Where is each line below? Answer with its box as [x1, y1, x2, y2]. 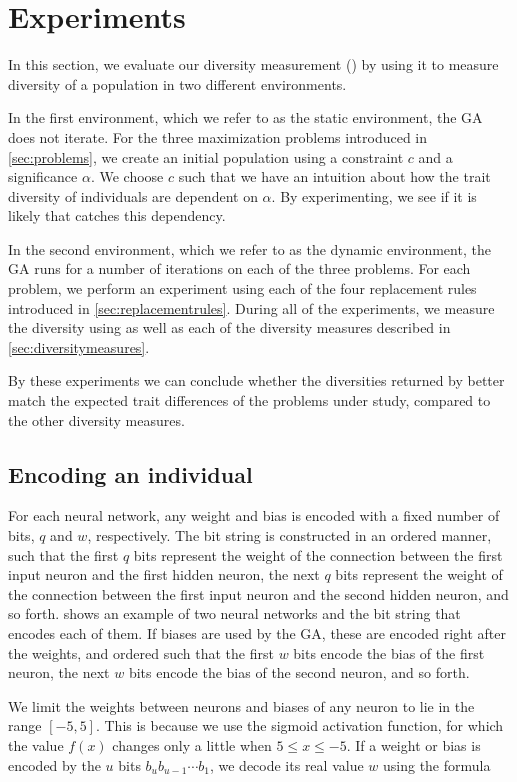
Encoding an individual [8, 458, 253, 489]
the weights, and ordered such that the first [8, 642, 274, 663]
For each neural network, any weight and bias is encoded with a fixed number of [8, 505, 500, 526]
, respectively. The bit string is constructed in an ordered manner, [87, 525, 492, 546]
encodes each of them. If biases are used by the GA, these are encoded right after [8, 622, 506, 643]
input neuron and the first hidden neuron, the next [8, 564, 320, 585]
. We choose [90, 166, 164, 187]
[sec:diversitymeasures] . [8, 336, 150, 357]
